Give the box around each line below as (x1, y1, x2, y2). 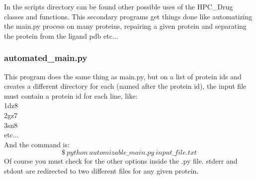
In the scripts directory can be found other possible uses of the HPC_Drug (4, 1, 233, 11)
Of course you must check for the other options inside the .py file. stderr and (4, 156, 238, 166)
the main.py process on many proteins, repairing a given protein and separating (4, 21, 247, 31)
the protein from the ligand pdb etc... (4, 30, 118, 41)
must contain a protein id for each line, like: (4, 90, 138, 101)
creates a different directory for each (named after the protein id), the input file (4, 81, 247, 91)
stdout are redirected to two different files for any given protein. (4, 165, 199, 176)
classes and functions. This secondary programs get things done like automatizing (4, 11, 253, 21)
